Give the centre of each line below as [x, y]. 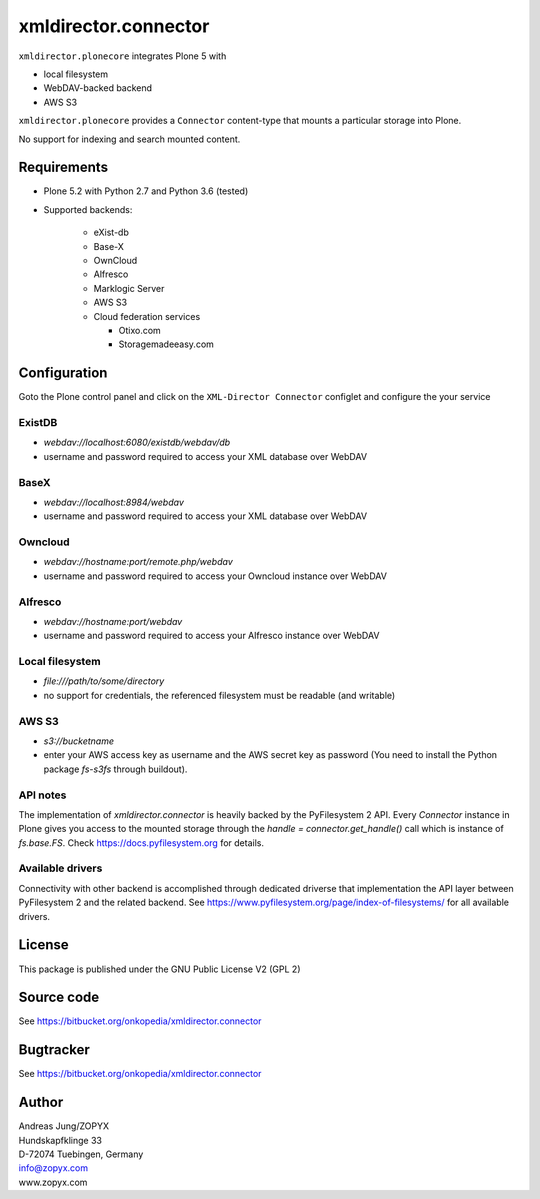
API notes [42, 795]
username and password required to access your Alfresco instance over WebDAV [211, 636]
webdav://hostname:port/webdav [113, 621]
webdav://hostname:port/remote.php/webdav [138, 562]
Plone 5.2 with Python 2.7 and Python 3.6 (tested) [146, 191]
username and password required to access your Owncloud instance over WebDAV [215, 576]
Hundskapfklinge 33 [60, 1140]
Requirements [63, 167]
